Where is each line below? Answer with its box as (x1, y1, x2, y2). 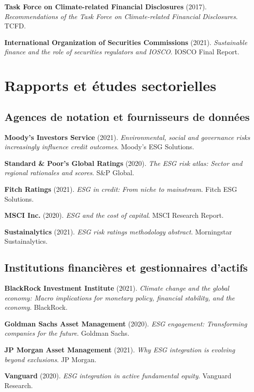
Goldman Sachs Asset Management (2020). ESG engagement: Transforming (4, 318, 247, 328)
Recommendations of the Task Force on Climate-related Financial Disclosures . (4, 11, 238, 21)
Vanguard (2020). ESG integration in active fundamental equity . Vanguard (4, 370, 232, 381)
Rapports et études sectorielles (4, 75, 216, 95)
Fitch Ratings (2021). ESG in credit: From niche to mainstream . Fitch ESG (4, 184, 237, 194)
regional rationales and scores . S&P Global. (4, 167, 134, 178)
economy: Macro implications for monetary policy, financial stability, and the (4, 292, 235, 302)
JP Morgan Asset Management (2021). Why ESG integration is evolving (4, 345, 235, 355)
